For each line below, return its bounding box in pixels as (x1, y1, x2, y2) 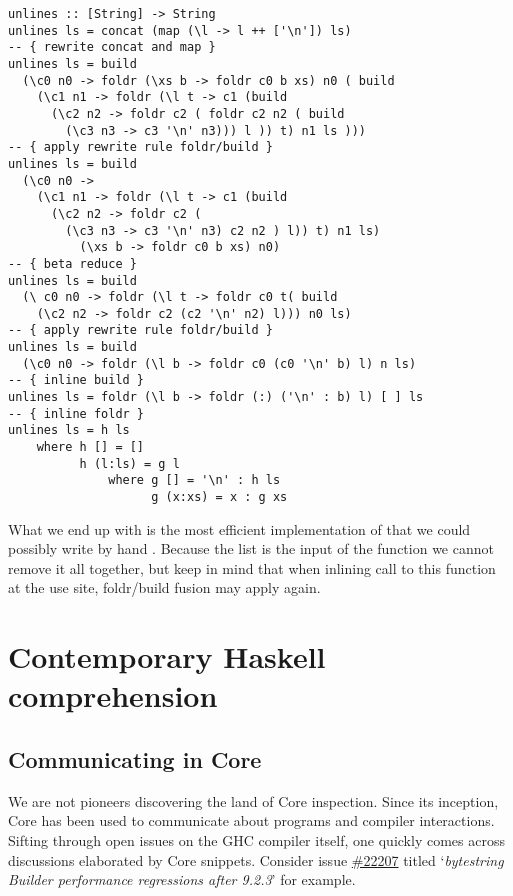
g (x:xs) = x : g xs (151, 490, 288, 505)
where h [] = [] (36, 440, 145, 455)
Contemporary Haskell (8, 636, 326, 677)
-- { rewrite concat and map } (8, 40, 216, 55)
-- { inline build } (8, 373, 145, 388)
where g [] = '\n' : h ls (108, 473, 281, 488)
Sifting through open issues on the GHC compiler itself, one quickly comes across (8, 830, 505, 851)
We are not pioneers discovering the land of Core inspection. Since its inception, (8, 790, 499, 811)
